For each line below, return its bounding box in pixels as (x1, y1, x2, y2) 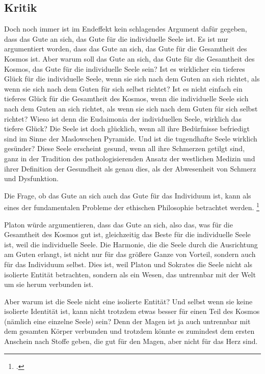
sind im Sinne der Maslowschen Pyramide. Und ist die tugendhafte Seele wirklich (4, 133, 257, 143)
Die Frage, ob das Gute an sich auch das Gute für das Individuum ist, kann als (4, 190, 251, 200)
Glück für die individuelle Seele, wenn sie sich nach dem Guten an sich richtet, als (4, 73, 260, 84)
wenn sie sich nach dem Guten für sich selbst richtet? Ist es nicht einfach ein (4, 83, 243, 94)
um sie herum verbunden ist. (4, 279, 94, 290)
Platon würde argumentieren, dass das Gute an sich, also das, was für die (4, 219, 233, 229)
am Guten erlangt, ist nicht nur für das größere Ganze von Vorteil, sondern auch (4, 249, 256, 260)
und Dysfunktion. (4, 173, 59, 184)
